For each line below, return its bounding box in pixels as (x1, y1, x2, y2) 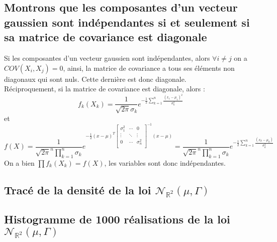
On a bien (4, 157, 35, 168)
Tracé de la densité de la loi (4, 182, 151, 197)
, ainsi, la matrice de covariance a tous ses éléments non (63, 62, 235, 73)
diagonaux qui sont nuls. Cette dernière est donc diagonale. (4, 73, 187, 84)
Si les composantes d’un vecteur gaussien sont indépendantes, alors (4, 52, 210, 63)
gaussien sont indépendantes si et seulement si (4, 14, 250, 30)
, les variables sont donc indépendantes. (104, 157, 226, 168)
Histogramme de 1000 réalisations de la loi (4, 211, 230, 227)
